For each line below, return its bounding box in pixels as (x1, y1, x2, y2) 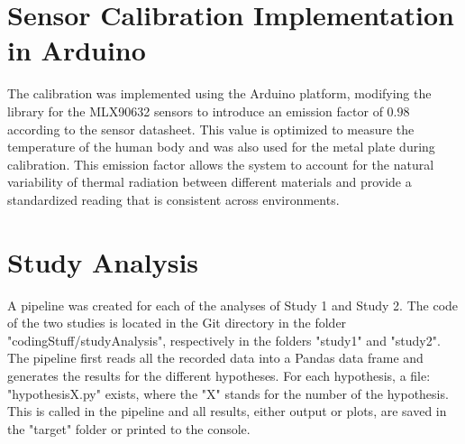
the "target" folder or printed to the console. (7, 419, 251, 438)
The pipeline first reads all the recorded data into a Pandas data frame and (7, 348, 424, 367)
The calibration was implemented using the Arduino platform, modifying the (7, 84, 432, 103)
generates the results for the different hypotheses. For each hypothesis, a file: (7, 365, 431, 384)
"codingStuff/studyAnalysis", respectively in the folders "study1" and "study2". (7, 330, 441, 349)
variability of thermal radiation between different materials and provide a (7, 172, 412, 191)
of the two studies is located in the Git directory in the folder (7, 313, 347, 332)
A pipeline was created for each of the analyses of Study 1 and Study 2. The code (7, 295, 459, 314)
